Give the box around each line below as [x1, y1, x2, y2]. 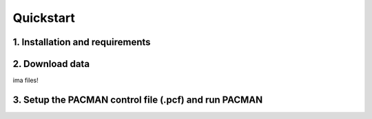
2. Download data [12, 58, 90, 70]
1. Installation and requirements [12, 36, 151, 48]
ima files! [12, 76, 39, 85]
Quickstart [12, 10, 76, 25]
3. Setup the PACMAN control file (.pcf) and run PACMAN [12, 94, 263, 105]
